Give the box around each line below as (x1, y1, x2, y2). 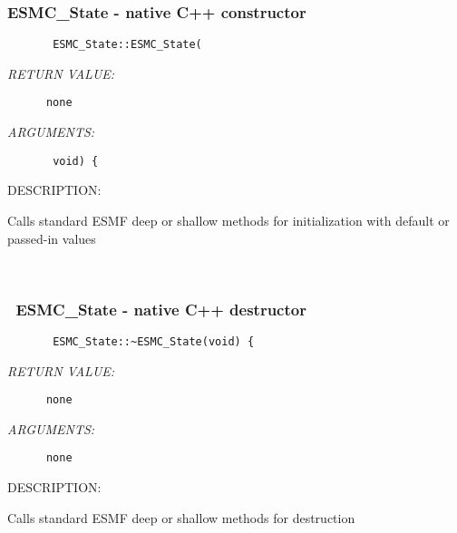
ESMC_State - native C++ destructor (15, 297, 306, 320)
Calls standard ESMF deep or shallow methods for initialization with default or (7, 210, 450, 229)
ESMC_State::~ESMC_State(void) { (53, 334, 255, 348)
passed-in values (7, 228, 96, 247)
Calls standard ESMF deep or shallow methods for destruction (7, 508, 355, 527)
